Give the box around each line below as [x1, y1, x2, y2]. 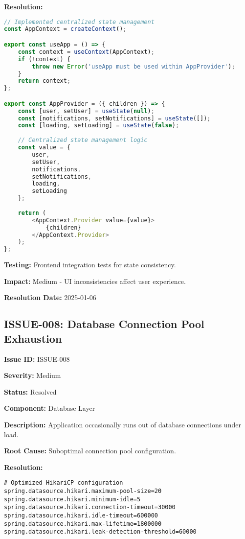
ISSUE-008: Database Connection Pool [4, 316, 204, 331]
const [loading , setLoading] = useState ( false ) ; [18, 122, 179, 129]
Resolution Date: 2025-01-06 [4, 292, 96, 303]
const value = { [18, 144, 71, 151]
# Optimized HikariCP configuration [4, 479, 123, 487]
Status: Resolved [4, 386, 57, 397]
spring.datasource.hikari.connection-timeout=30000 [4, 504, 176, 511]
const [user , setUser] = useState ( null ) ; [18, 107, 155, 115]
